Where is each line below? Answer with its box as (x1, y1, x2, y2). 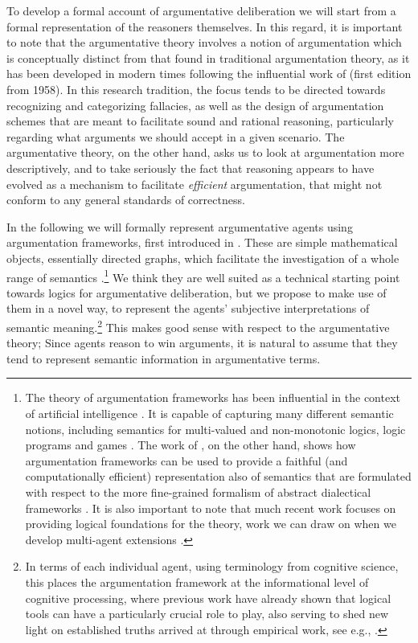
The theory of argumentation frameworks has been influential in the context (25, 389, 401, 406)
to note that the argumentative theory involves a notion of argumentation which (6, 34, 402, 51)
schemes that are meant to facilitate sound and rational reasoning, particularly (6, 113, 394, 129)
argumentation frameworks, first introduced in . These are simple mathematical (6, 234, 398, 251)
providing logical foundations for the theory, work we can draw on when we (25, 515, 396, 532)
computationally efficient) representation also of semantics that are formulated (25, 468, 412, 485)
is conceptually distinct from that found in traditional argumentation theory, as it (6, 49, 410, 66)
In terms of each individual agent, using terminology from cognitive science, (25, 558, 399, 575)
